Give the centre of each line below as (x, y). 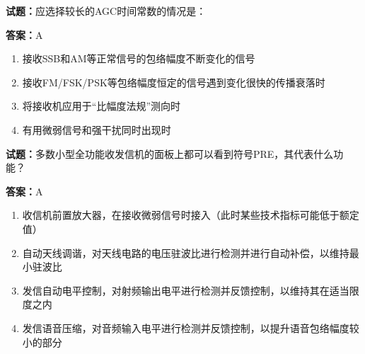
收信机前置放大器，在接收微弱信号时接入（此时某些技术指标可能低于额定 (191, 215)
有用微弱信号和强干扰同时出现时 (97, 129)
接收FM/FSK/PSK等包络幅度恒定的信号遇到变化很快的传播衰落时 (174, 82)
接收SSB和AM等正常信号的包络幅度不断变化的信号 (139, 58)
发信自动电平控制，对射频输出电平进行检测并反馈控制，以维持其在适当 (186, 290)
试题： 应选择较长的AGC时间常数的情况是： (106, 11)
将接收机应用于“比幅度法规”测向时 (102, 106)
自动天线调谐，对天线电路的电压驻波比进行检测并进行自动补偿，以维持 (186, 252)
